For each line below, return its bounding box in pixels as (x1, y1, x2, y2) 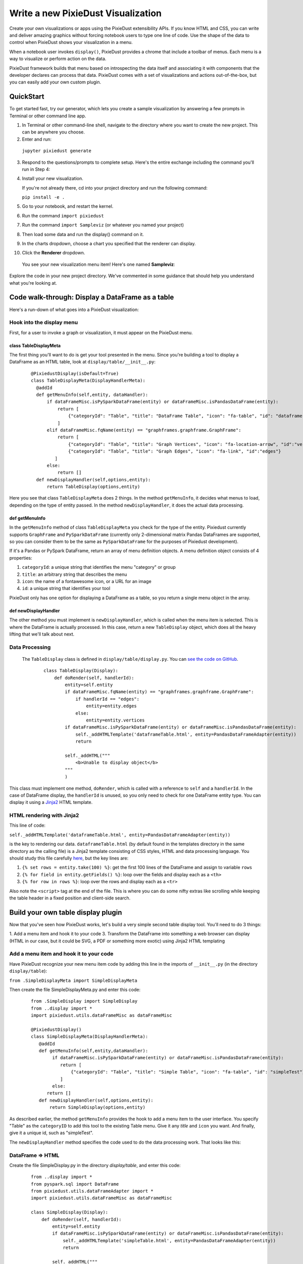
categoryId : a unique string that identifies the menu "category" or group (22, 564, 176, 570)
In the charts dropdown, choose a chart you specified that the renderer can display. (22, 241, 196, 247)
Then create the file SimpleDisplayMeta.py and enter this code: (9, 986, 141, 992)
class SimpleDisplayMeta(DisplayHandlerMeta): (31, 1034, 148, 1040)
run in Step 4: (22, 166, 50, 172)
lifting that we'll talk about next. (9, 631, 75, 637)
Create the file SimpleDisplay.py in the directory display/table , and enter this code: (9, 1162, 181, 1168)
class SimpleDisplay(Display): (31, 1209, 109, 1215)
